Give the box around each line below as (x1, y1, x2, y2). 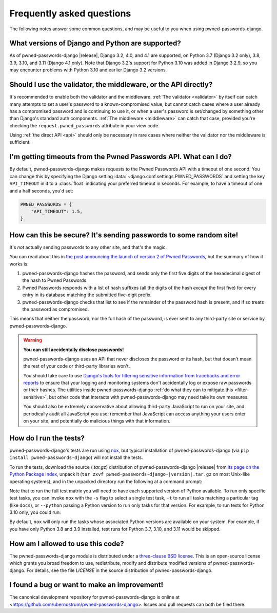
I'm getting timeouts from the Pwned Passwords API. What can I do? (9, 152, 232, 161)
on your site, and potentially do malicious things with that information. (23, 418, 171, 424)
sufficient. (9, 139, 31, 145)
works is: (9, 261, 29, 267)
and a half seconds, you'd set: (9, 187, 74, 194)
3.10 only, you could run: (9, 509, 61, 515)
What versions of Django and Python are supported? (9, 39, 182, 48)
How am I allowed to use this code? (9, 539, 124, 548)
